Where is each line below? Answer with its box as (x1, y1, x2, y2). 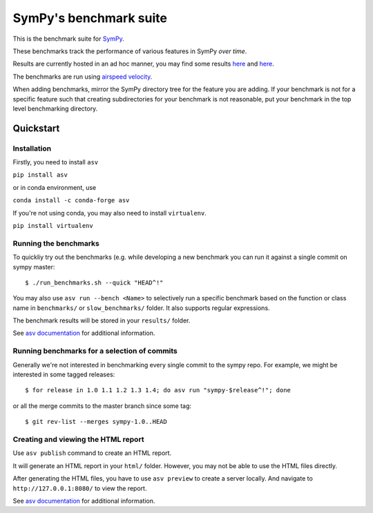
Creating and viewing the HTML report (12, 434, 144, 444)
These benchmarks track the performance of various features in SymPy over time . (12, 47, 247, 55)
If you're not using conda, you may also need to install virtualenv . (12, 209, 207, 217)
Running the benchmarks (12, 238, 100, 248)
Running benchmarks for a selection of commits (12, 346, 178, 356)
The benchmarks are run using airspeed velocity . (12, 72, 153, 81)
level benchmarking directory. (12, 104, 98, 113)
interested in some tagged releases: (12, 370, 115, 379)
